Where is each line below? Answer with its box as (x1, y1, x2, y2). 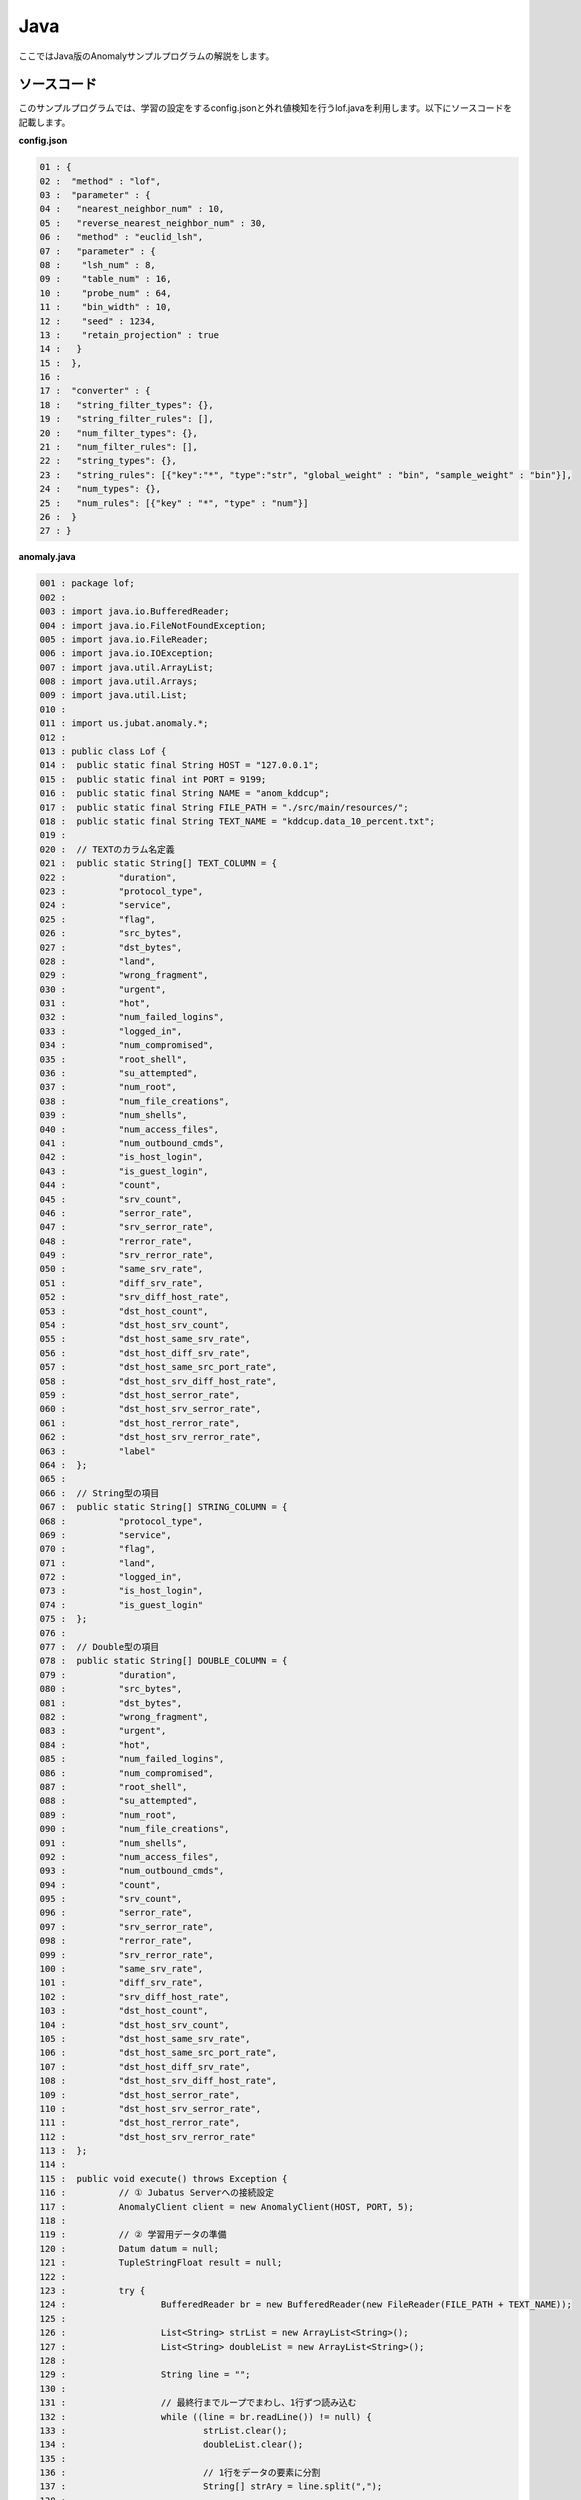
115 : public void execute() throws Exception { (39, 2173, 288, 2184)
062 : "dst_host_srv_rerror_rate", (39, 1431, 262, 1443)
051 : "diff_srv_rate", (39, 1277, 204, 1289)
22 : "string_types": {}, (39, 455, 177, 467)
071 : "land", (39, 1557, 157, 1569)
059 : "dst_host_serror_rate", (39, 1390, 240, 1400)
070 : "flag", (39, 1543, 157, 1555)
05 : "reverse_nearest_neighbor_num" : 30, (39, 217, 267, 229)
